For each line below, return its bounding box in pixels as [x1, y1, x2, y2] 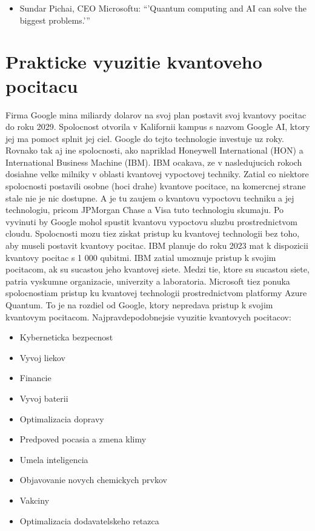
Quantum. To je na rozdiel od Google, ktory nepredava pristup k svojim [5, 299, 273, 311]
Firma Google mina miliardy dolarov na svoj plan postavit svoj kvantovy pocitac [5, 108, 307, 121]
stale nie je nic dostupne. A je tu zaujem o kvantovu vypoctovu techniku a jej [5, 191, 294, 204]
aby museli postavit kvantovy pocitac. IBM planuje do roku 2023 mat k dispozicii [5, 239, 308, 252]
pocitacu [5, 73, 78, 98]
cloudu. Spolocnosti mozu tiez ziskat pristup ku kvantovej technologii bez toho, [5, 227, 300, 240]
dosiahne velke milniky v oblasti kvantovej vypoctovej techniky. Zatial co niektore [5, 167, 309, 180]
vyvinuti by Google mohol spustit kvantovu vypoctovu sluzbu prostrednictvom [5, 215, 297, 228]
